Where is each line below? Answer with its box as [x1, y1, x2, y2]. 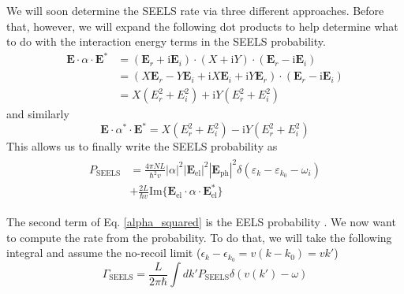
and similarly [6, 106, 69, 122]
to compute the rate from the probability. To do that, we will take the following [6, 229, 392, 245]
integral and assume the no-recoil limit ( [6, 244, 201, 261]
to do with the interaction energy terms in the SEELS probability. [6, 33, 326, 50]
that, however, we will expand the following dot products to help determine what [6, 17, 398, 34]
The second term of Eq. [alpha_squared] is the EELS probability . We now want [6, 213, 396, 229]
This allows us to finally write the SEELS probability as [6, 138, 278, 154]
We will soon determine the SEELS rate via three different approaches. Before [6, 2, 384, 18]
